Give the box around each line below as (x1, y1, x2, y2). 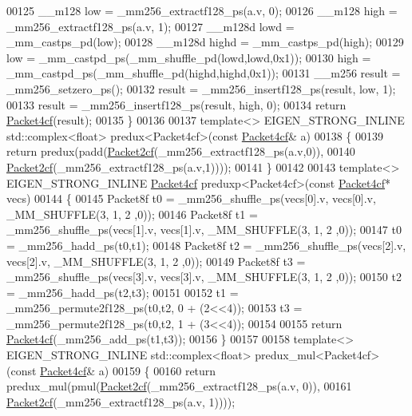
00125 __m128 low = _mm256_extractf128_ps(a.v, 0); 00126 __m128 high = (6, 2, 398, 18)
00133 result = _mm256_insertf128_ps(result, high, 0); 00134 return (6, 96, 347, 113)
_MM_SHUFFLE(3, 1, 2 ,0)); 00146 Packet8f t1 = (6, 205, 258, 222)
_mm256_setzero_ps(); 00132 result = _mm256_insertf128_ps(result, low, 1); (6, 80, 396, 97)
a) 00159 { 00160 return (98, 362, 216, 378)
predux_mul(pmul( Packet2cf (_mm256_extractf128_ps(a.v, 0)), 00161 (6, 378, 352, 394)
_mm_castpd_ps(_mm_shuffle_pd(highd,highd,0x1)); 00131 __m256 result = (6, 65, 401, 81)
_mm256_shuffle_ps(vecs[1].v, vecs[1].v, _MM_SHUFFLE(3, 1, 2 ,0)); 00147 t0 (6, 221, 402, 238)
